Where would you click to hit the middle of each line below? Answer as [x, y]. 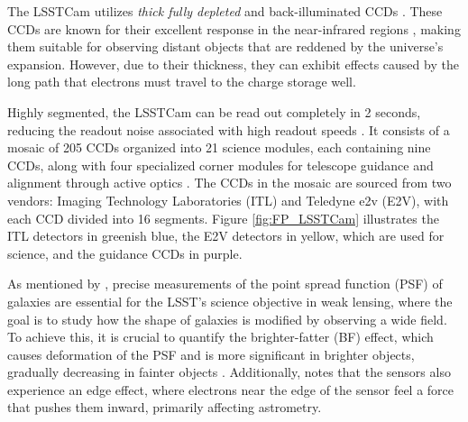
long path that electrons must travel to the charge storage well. [182, 82]
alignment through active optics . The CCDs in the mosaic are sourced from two [229, 183]
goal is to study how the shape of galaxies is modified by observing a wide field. [227, 319]
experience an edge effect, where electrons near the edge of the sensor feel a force [231, 389]
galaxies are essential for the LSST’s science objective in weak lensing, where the [230, 301]
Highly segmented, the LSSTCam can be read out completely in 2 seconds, [214, 111]
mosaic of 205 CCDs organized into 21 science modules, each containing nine [219, 147]
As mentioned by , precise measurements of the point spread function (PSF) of [225, 284]
